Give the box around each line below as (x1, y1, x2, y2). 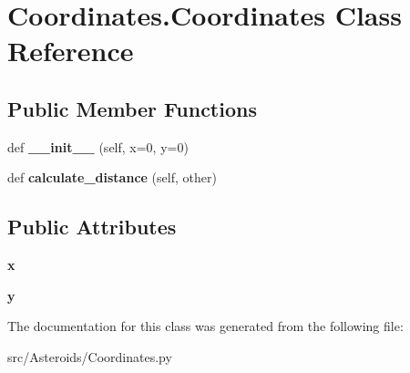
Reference (7, 32, 134, 69)
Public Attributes (7, 212, 177, 241)
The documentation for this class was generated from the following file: (7, 316, 404, 336)
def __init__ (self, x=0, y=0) (7, 137, 189, 156)
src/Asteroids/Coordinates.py (7, 347, 172, 366)
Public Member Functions (7, 94, 257, 122)
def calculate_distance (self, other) (7, 168, 217, 187)
